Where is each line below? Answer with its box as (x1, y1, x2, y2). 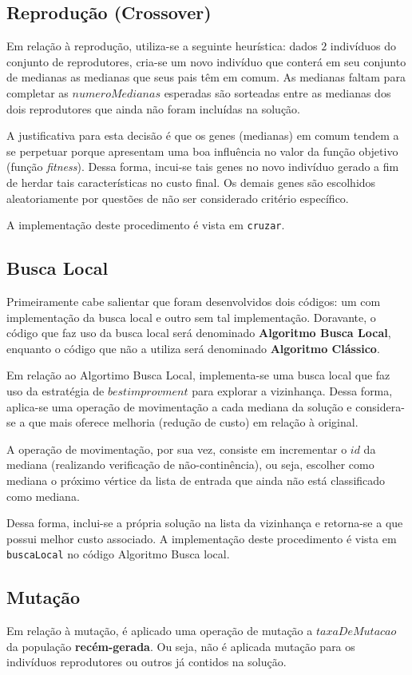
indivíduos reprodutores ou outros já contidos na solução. (6, 653, 287, 670)
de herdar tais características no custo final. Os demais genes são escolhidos (6, 173, 376, 190)
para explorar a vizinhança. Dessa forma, (192, 382, 393, 399)
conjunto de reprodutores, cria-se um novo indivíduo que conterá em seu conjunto (6, 53, 406, 69)
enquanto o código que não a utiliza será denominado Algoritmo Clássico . (6, 339, 380, 356)
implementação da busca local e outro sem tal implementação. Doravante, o (6, 308, 376, 325)
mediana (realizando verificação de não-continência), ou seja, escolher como (6, 456, 374, 473)
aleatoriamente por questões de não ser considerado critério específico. (6, 189, 349, 206)
